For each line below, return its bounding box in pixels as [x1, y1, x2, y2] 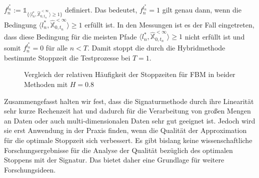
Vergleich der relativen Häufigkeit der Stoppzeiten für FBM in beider [24, 69, 235, 79]
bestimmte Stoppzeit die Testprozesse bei [4, 52, 130, 62]
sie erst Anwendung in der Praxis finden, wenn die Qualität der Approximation [4, 125, 247, 135]
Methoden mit [24, 79, 68, 89]
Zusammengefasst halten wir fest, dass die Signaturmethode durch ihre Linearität [4, 95, 254, 106]
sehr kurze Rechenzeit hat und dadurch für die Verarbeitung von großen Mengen [4, 105, 251, 116]
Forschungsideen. [4, 164, 56, 174]
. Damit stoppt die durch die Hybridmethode [87, 42, 225, 53]
